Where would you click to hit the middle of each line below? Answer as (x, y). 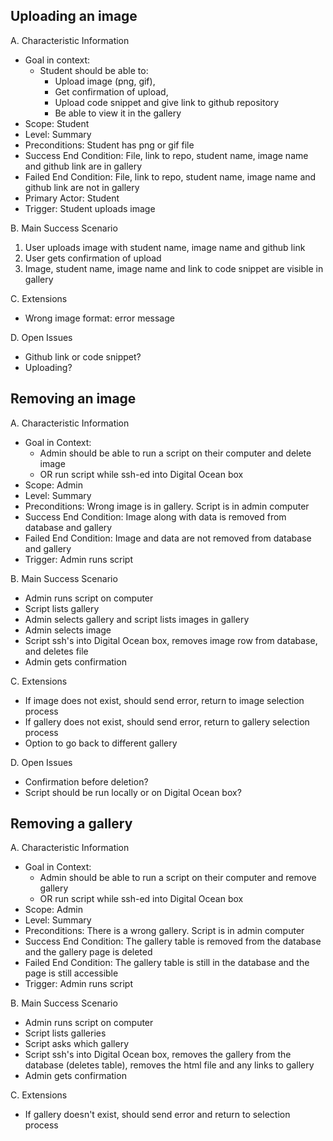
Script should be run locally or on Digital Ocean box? (133, 792)
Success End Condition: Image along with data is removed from (155, 516)
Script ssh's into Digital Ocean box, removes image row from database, (171, 640)
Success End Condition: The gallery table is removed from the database (173, 941)
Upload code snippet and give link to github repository (167, 102)
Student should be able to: (94, 70)
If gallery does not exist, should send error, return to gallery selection (167, 721)
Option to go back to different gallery (101, 743)
